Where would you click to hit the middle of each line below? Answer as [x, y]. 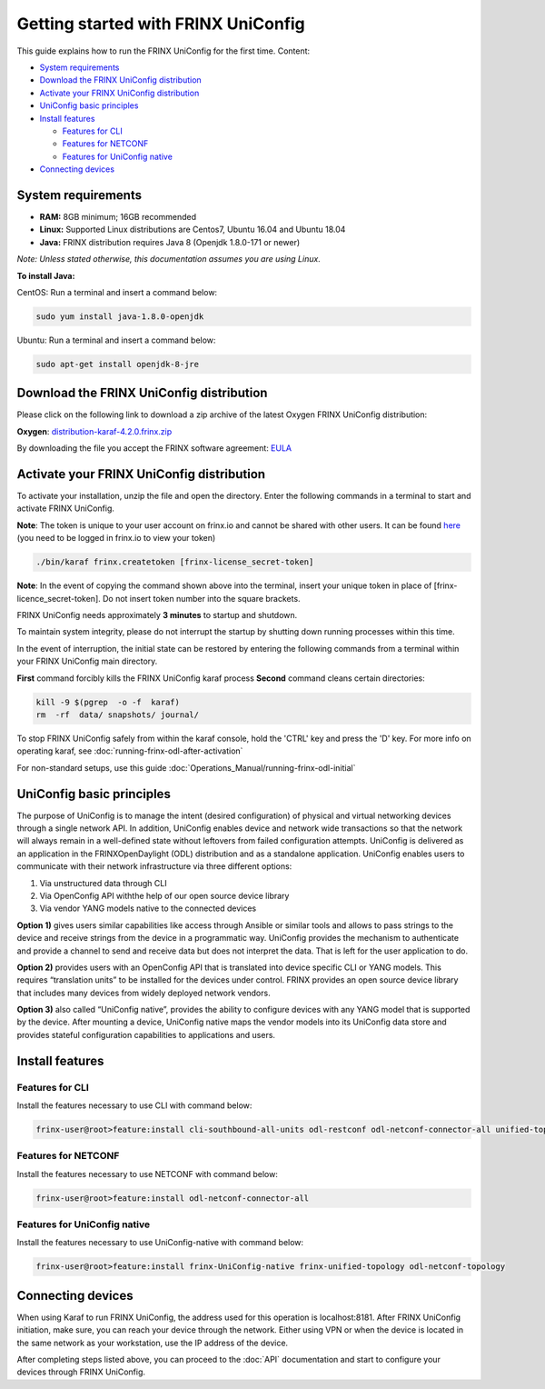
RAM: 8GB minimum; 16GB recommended [118, 216]
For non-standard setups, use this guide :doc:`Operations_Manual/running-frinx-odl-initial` [186, 767]
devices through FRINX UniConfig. [81, 1372]
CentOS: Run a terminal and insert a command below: [117, 292]
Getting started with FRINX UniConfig [161, 24]
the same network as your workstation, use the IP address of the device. [153, 1343]
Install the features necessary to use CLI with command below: [134, 1105]
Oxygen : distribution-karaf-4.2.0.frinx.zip [94, 431]
